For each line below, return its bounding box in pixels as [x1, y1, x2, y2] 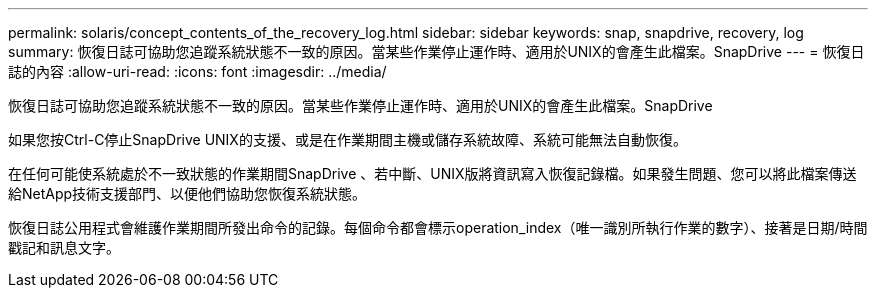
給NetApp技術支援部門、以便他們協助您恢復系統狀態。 [8, 185, 367, 202]
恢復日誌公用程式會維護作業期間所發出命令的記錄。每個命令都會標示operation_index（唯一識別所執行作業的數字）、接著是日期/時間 [8, 219, 868, 236]
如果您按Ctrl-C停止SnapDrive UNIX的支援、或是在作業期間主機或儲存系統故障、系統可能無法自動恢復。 [8, 131, 687, 148]
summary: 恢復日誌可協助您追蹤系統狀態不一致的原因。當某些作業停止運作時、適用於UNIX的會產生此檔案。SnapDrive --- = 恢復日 [8, 43, 865, 60]
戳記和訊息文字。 [8, 239, 120, 256]
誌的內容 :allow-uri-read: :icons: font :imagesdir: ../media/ [8, 63, 387, 80]
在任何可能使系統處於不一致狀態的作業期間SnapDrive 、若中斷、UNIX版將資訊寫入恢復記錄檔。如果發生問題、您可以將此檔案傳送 [8, 165, 857, 182]
